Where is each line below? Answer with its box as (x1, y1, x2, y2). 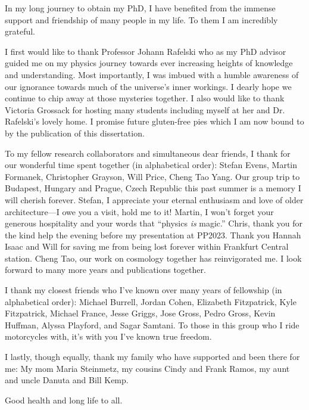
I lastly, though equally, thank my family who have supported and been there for (5, 350, 300, 363)
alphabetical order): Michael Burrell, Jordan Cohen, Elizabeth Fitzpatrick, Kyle (5, 295, 296, 307)
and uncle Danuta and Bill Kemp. (5, 374, 129, 386)
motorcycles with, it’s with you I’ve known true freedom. (5, 330, 212, 343)
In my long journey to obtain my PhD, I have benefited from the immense (5, 2, 276, 14)
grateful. (5, 25, 36, 38)
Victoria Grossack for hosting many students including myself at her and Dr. (5, 103, 285, 116)
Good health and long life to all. (5, 393, 123, 406)
